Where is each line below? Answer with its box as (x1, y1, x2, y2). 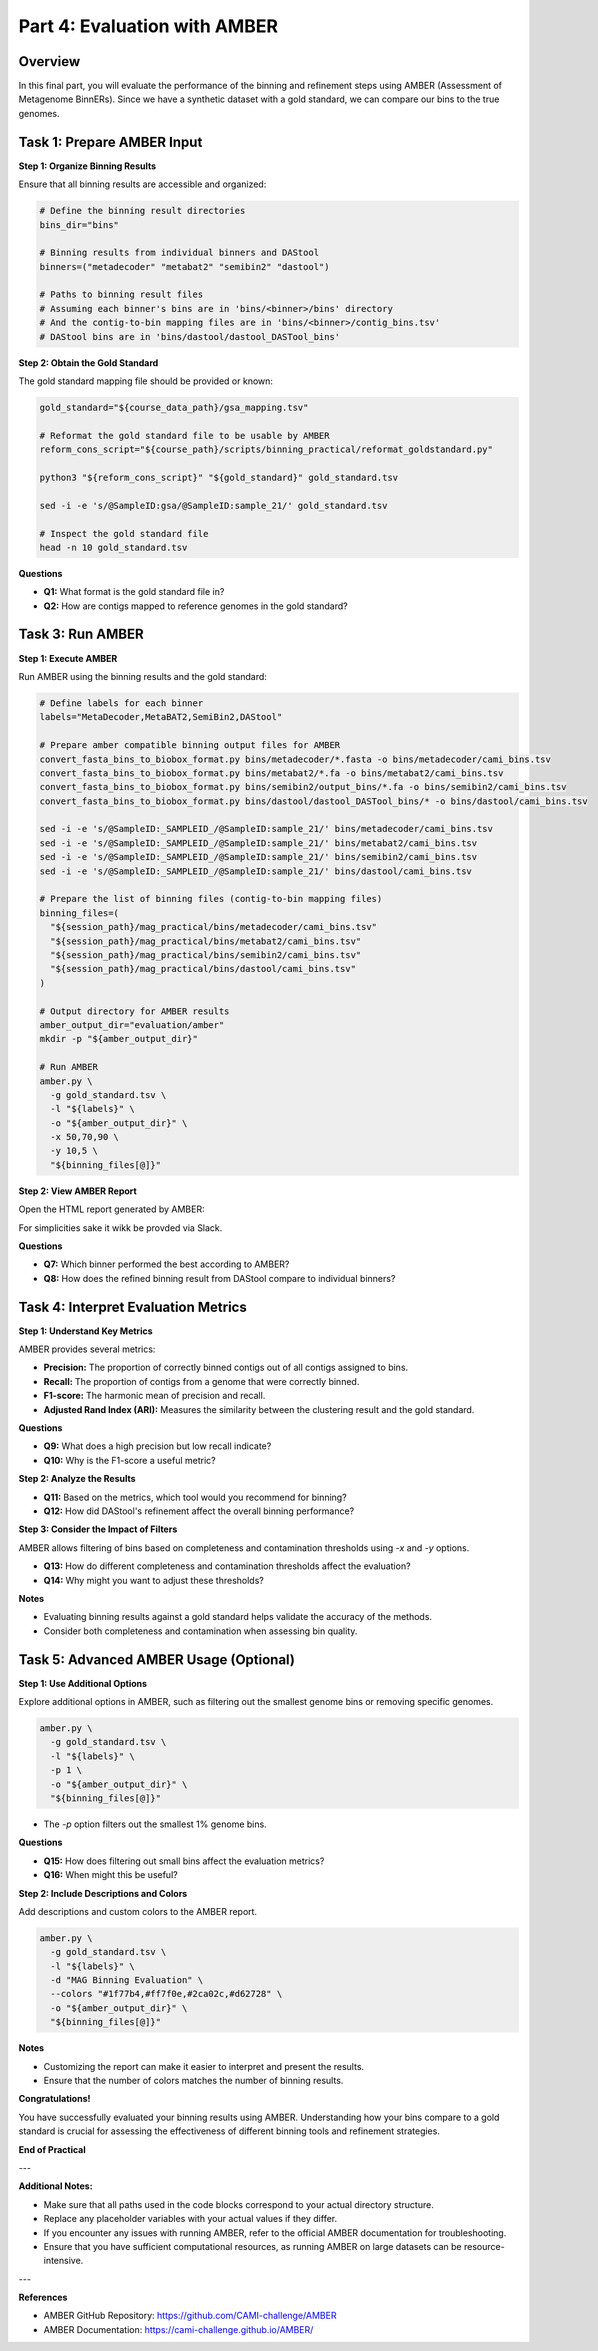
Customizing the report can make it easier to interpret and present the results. (43, 2060, 365, 2072)
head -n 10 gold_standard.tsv (39, 541, 188, 553)
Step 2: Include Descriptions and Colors (18, 1887, 188, 1899)
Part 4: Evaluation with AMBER (18, 15, 279, 37)
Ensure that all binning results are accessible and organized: (18, 178, 267, 190)
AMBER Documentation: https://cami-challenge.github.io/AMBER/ (43, 2323, 314, 2335)
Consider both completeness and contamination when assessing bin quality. (43, 1625, 358, 1637)
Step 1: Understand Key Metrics (18, 1325, 154, 1337)
